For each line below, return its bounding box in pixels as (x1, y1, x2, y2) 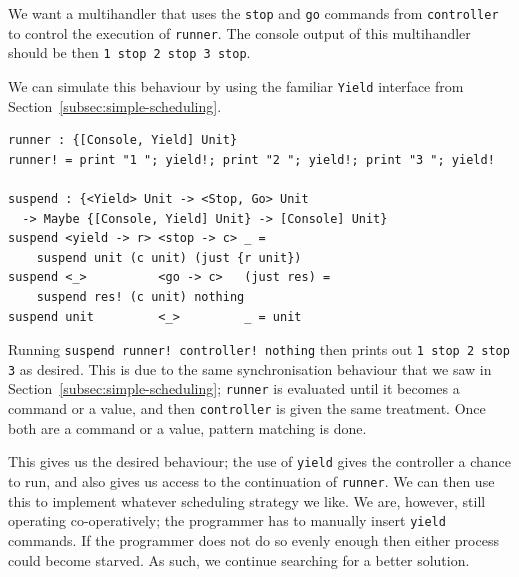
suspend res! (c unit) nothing (36, 289, 245, 304)
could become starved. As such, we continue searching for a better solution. (8, 549, 470, 570)
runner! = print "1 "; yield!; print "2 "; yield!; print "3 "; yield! (8, 152, 495, 167)
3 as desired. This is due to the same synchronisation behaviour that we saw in (8, 358, 492, 379)
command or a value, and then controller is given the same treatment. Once (8, 398, 486, 419)
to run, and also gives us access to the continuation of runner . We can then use (8, 471, 495, 492)
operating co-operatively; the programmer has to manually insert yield (8, 510, 446, 531)
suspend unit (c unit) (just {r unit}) (36, 250, 302, 265)
